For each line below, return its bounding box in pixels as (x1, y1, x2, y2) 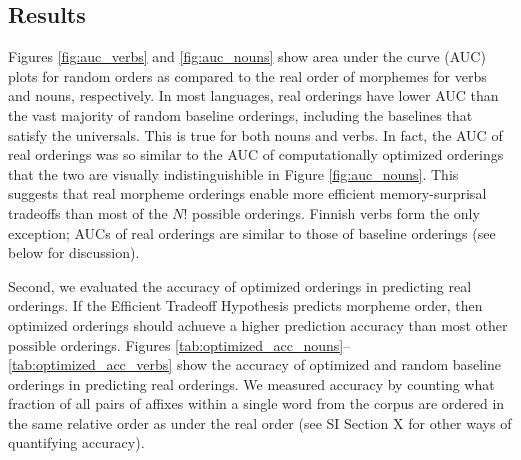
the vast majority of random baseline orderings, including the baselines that (8, 104, 473, 125)
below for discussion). (8, 242, 140, 263)
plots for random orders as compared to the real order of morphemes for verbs (8, 65, 487, 86)
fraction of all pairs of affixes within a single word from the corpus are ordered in (8, 393, 505, 414)
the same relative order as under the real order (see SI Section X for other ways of (8, 412, 512, 433)
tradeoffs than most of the (8, 202, 168, 223)
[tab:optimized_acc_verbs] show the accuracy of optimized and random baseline (8, 354, 502, 375)
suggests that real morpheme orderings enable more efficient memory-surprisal (8, 183, 487, 204)
